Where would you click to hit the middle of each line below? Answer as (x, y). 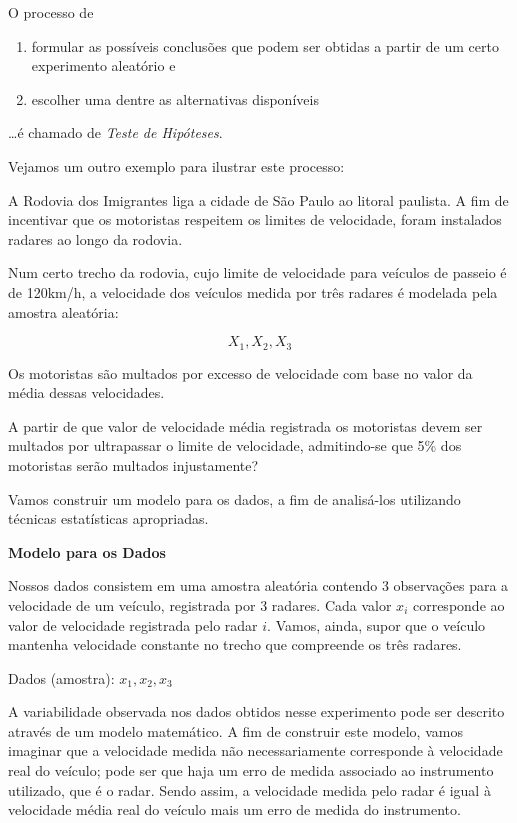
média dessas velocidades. (86, 392)
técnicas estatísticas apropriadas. (108, 518)
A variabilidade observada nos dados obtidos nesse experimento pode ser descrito (256, 711)
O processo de (51, 12)
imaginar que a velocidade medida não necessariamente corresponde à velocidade (255, 750)
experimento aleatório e (103, 65)
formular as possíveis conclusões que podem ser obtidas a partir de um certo (265, 45)
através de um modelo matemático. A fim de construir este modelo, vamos (235, 730)
